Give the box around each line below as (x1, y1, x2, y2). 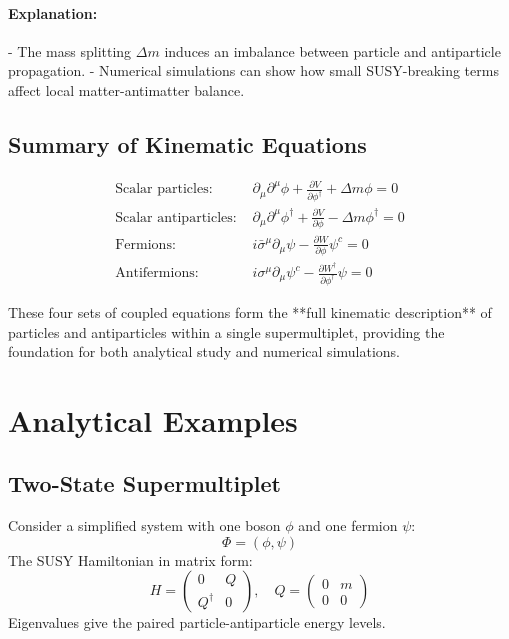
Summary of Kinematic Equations (8, 128, 367, 159)
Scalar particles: (115, 182, 213, 197)
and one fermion (298, 515, 398, 536)
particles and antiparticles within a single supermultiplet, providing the (8, 321, 445, 342)
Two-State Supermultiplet (8, 468, 281, 499)
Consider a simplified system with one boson (8, 515, 281, 536)
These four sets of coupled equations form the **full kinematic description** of (8, 301, 492, 322)
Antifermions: (115, 266, 199, 281)
